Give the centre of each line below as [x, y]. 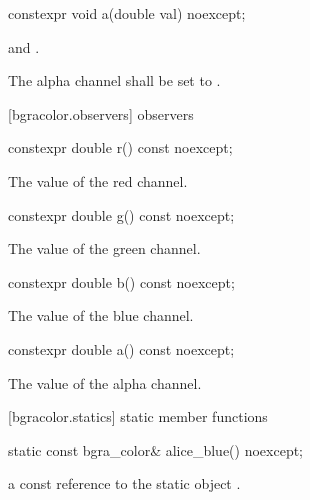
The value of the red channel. [98, 180]
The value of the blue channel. [101, 315]
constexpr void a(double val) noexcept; [127, 13]
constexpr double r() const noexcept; [120, 147]
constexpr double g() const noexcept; [121, 214]
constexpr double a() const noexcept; [121, 348]
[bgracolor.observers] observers [101, 113]
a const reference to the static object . [124, 483]
